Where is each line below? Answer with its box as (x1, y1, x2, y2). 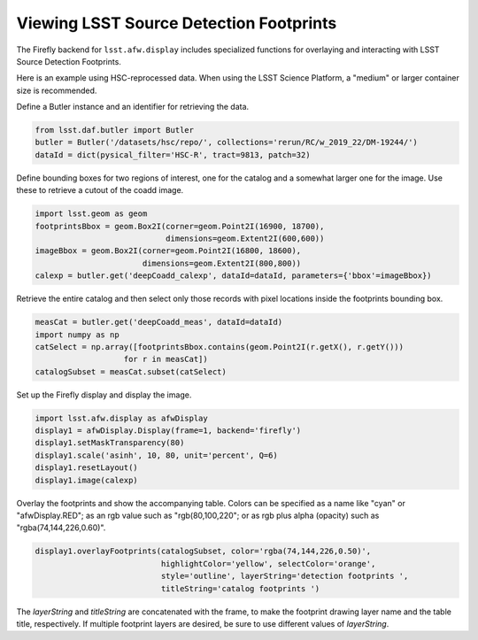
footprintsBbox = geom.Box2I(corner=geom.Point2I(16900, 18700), (35, 221, 325, 231)
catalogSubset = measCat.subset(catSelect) (35, 366, 227, 376)
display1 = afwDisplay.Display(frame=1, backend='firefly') (35, 426, 302, 436)
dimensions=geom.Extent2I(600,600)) (165, 234, 325, 243)
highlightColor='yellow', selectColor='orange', (160, 559, 376, 568)
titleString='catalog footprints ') (160, 583, 320, 593)
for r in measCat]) (123, 354, 208, 365)
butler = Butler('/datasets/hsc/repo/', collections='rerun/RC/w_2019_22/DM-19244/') (35, 137, 418, 148)
